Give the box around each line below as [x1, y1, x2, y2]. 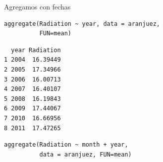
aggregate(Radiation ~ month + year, [4, 141, 128, 149]
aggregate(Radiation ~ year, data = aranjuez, [4, 20, 160, 27]
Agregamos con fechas [4, 1, 71, 11]
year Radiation [11, 46, 61, 54]
